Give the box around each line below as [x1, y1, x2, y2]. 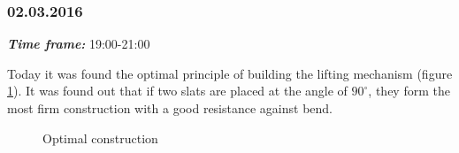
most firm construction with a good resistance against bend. [7, 99, 333, 117]
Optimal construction [42, 128, 158, 147]
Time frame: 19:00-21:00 [7, 34, 150, 53]
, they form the [368, 81, 450, 100]
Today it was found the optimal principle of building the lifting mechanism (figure [7, 64, 453, 82]
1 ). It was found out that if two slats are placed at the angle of [7, 81, 348, 100]
